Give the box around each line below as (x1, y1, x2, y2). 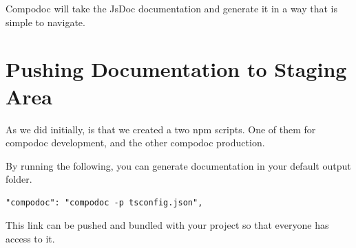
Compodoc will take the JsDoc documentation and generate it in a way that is (6, 1, 338, 15)
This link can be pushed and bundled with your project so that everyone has (6, 218, 329, 232)
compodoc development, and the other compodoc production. (6, 135, 265, 150)
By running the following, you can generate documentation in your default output (6, 158, 351, 172)
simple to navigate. (6, 14, 85, 29)
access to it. (6, 232, 55, 246)
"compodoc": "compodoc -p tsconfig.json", (6, 197, 203, 207)
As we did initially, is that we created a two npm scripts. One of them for (6, 122, 316, 136)
